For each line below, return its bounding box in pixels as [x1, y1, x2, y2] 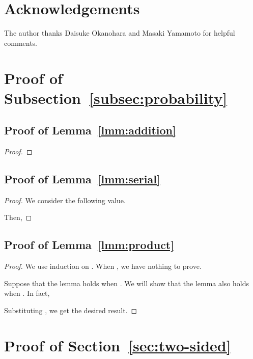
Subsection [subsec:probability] [4, 87, 228, 108]
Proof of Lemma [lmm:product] [4, 237, 174, 253]
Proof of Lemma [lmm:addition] [4, 122, 176, 138]
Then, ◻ [4, 212, 32, 223]
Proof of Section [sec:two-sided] [4, 335, 231, 355]
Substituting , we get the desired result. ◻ [4, 305, 137, 316]
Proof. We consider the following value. [4, 195, 126, 205]
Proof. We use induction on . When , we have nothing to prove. [4, 261, 202, 271]
